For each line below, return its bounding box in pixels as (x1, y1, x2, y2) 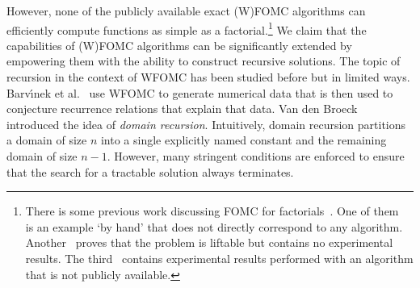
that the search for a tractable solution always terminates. (6, 163, 294, 180)
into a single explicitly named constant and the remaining (100, 131, 387, 148)
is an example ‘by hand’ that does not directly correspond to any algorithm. (25, 218, 403, 235)
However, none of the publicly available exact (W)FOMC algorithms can (6, 2, 366, 19)
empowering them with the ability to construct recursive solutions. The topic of (6, 52, 401, 69)
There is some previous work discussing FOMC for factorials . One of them (25, 202, 399, 219)
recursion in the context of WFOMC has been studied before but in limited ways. (6, 69, 410, 86)
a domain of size (6, 131, 87, 148)
